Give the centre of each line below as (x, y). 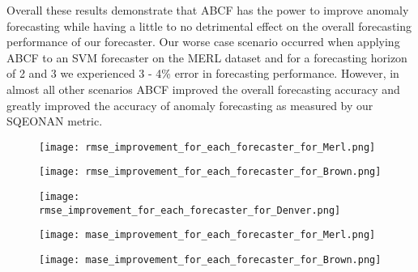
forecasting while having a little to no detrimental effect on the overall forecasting (209, 25)
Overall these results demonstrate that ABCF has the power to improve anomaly (208, 10)
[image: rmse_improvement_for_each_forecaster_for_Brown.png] (210, 172)
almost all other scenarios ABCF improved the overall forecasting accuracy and (203, 89)
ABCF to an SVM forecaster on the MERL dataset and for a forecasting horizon (207, 57)
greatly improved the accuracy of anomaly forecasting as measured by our (190, 105)
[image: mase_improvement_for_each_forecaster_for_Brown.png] (210, 260)
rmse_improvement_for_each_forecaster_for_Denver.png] (190, 210)
